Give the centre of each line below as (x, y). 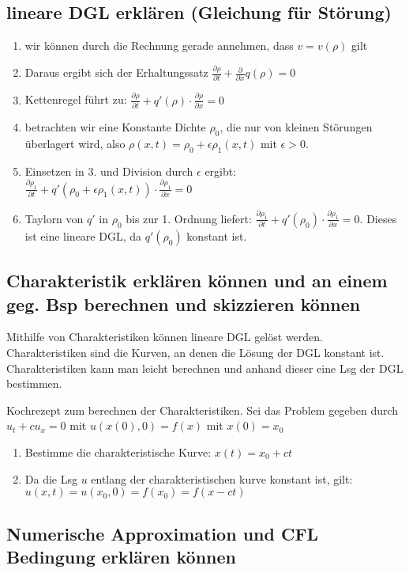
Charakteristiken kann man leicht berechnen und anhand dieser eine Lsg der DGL (205, 368)
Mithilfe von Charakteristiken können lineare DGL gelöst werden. (165, 337)
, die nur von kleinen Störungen (296, 127)
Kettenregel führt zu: (76, 99)
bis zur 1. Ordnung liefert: (189, 218)
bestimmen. (34, 383)
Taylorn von (54, 218)
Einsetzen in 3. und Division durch (109, 171)
